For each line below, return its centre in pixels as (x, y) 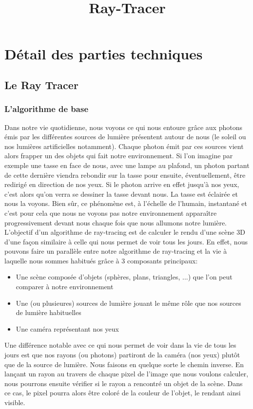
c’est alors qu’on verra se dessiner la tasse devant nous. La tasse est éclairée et (121, 194)
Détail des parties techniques (104, 54)
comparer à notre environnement (65, 287)
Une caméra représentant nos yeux (67, 328)
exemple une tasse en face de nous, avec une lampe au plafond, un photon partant (127, 165)
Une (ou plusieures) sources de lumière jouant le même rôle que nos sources (128, 303)
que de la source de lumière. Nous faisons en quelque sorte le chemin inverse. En (124, 364)
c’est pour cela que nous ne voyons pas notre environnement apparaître (111, 213)
